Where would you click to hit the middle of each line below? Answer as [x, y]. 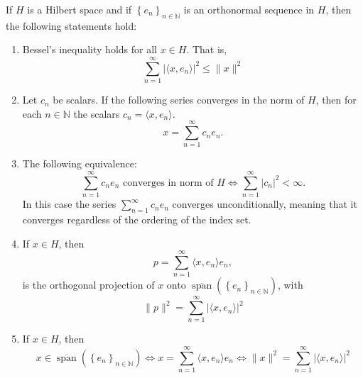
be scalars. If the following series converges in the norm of [179, 100]
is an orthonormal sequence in [249, 9]
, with [290, 285]
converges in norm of [168, 183]
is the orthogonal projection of [88, 285]
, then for [336, 100]
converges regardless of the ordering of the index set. [137, 219]
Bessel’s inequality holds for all [90, 49]
